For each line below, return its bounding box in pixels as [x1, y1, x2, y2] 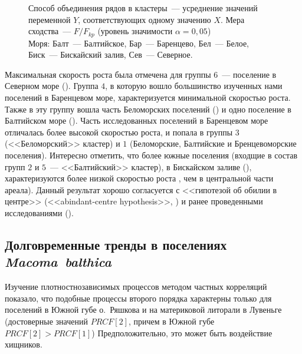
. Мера [220, 13, 245, 25]
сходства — [28, 25, 71, 37]
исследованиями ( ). [5, 206, 74, 219]
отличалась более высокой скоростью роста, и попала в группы [5, 125, 233, 138]
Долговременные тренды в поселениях [5, 235, 227, 253]
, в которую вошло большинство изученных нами [105, 80, 283, 92]
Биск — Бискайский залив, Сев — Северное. [28, 48, 193, 61]
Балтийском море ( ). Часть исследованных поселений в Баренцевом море [5, 114, 268, 127]
